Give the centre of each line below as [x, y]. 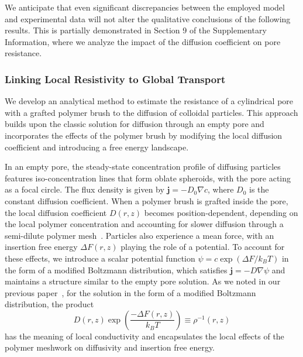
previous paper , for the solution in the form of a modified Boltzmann [130, 292]
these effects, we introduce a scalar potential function [100, 258]
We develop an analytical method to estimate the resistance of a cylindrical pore [149, 101]
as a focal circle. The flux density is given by [85, 189]
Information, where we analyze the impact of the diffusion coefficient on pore [143, 41]
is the [259, 189]
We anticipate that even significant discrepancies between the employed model [145, 7]
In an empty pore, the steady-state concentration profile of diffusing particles [143, 167]
